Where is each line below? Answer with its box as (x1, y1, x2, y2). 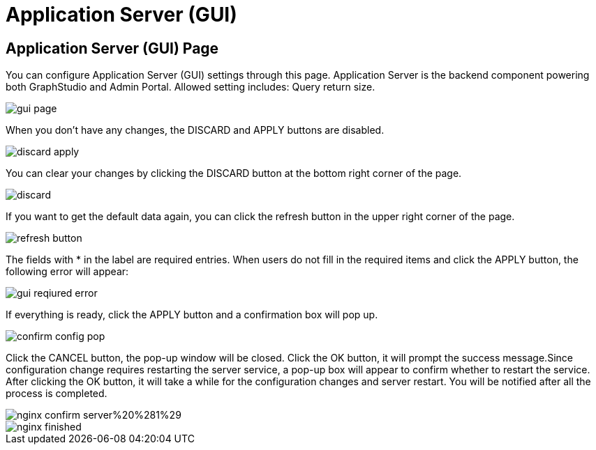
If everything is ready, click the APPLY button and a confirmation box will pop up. (6, 309, 378, 321)
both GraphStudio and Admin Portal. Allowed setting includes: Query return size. (6, 81, 375, 93)
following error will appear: (6, 265, 129, 278)
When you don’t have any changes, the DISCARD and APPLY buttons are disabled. (6, 124, 385, 137)
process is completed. (6, 387, 107, 400)
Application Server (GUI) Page (6, 39, 219, 57)
